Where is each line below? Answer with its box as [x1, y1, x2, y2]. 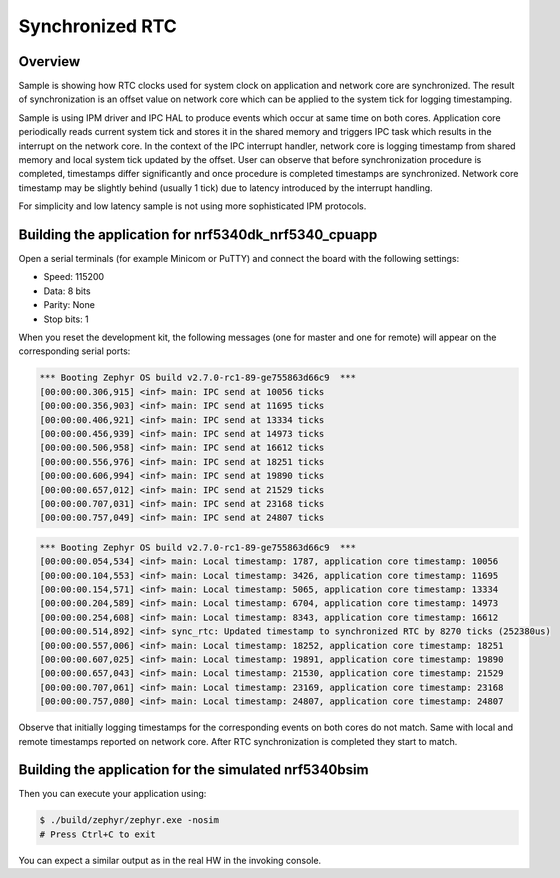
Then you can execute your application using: [18, 788, 207, 800]
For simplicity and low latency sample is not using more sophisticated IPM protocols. [18, 200, 367, 212]
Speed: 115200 [43, 271, 105, 283]
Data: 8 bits [43, 285, 91, 297]
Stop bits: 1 [43, 313, 89, 325]
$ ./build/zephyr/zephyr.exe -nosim [39, 815, 220, 826]
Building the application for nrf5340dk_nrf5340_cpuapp [18, 226, 378, 243]
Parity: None [43, 299, 95, 311]
